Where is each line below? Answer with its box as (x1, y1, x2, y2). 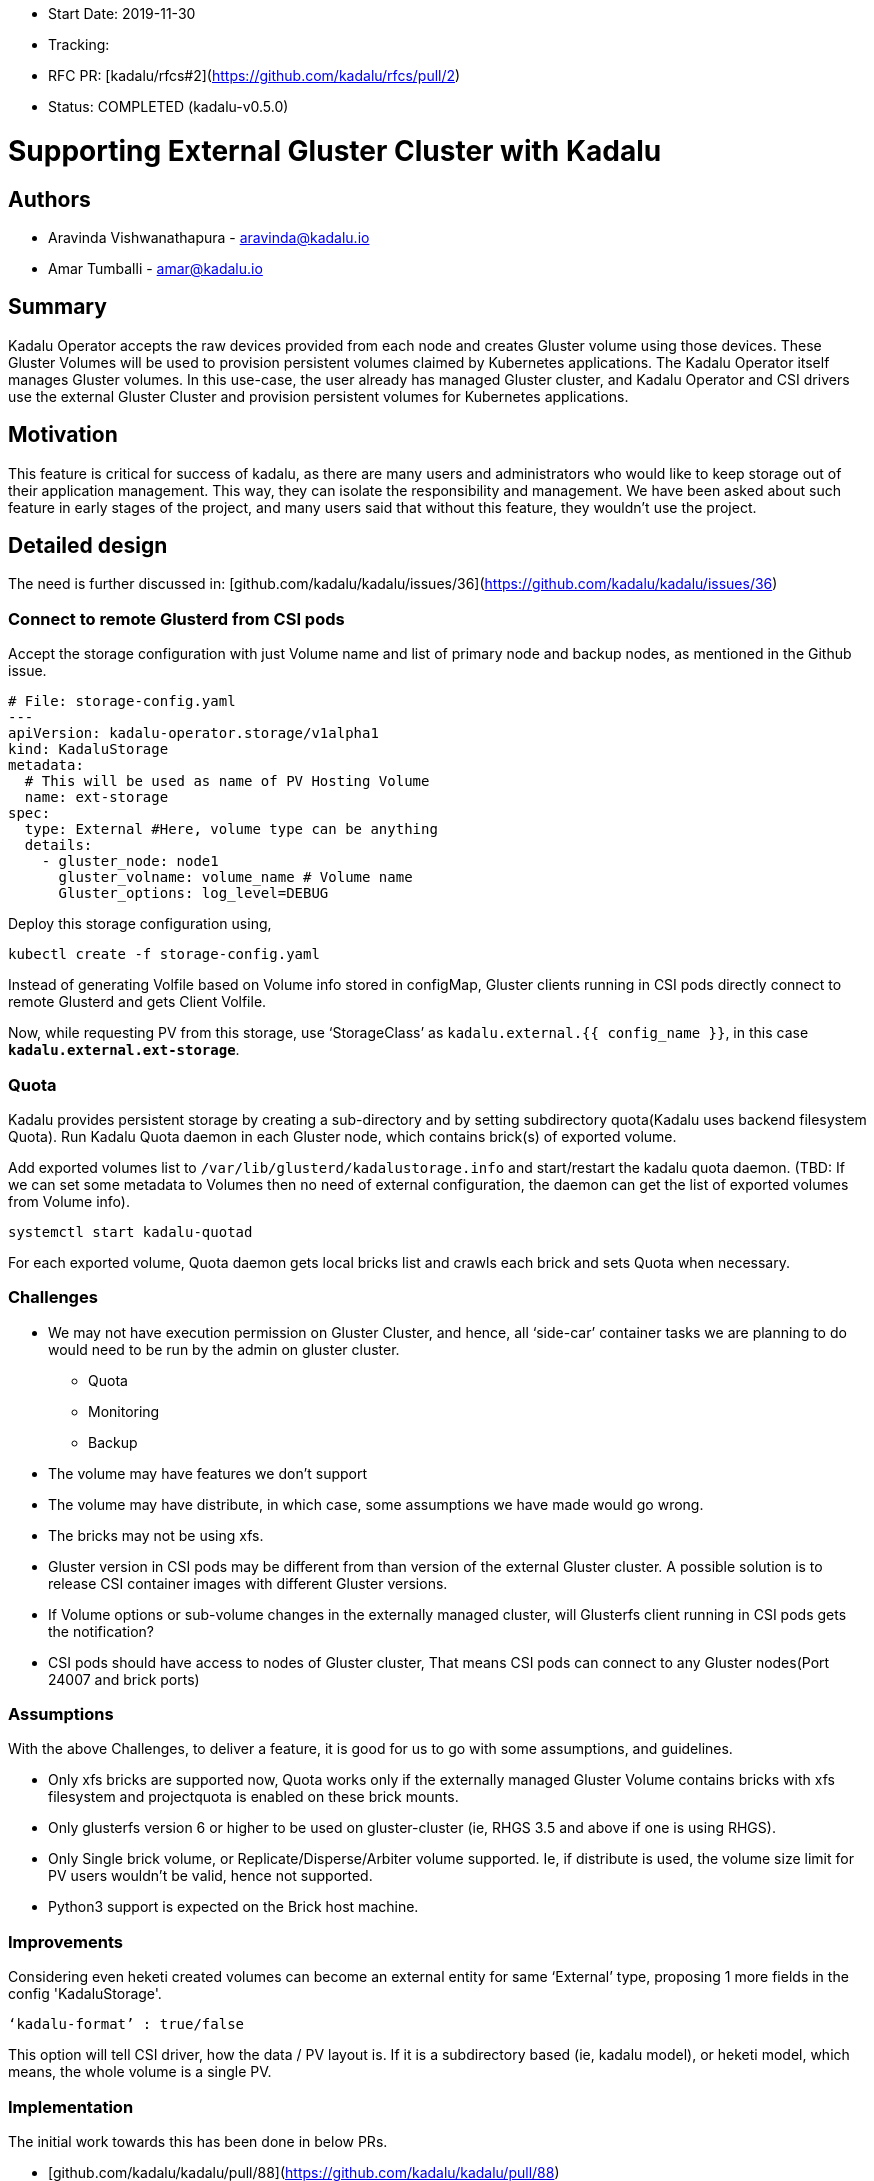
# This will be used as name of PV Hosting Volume (24, 773, 430, 790)
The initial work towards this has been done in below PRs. (8, 2132, 388, 2150)
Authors (8, 186, 91, 212)
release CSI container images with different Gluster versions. (48, 1574, 448, 1592)
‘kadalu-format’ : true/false (8, 2016, 245, 2033)
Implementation (8, 2096, 134, 2117)
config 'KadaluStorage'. (8, 1985, 162, 2003)
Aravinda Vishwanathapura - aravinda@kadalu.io (48, 228, 370, 246)
